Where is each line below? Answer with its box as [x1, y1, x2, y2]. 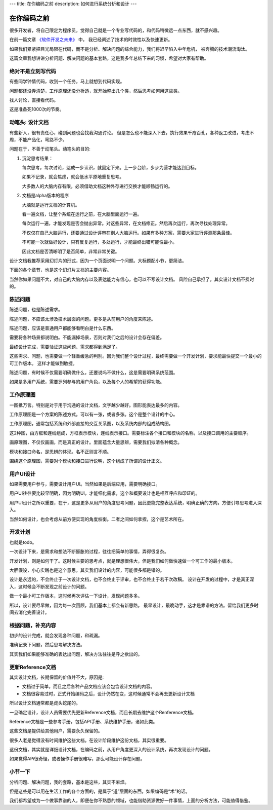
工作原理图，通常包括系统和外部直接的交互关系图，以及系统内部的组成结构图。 [9, 421, 173, 427]
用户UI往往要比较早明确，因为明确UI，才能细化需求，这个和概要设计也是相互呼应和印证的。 [9, 490, 200, 496]
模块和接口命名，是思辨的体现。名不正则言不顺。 [9, 449, 111, 455]
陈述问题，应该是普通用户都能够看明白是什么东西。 [9, 325, 116, 332]
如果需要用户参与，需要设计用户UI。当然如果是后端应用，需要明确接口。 [9, 481, 160, 487]
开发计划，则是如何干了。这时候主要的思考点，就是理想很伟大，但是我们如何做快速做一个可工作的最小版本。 [9, 558, 235, 564]
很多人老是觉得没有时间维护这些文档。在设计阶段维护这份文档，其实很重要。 [9, 737, 169, 743]
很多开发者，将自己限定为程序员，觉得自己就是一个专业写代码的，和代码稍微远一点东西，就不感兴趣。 [9, 27, 222, 33]
